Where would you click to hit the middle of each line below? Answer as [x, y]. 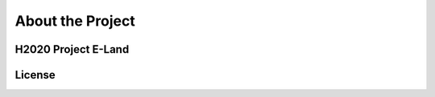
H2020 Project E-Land [72, 49]
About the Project [75, 21]
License [35, 75]
